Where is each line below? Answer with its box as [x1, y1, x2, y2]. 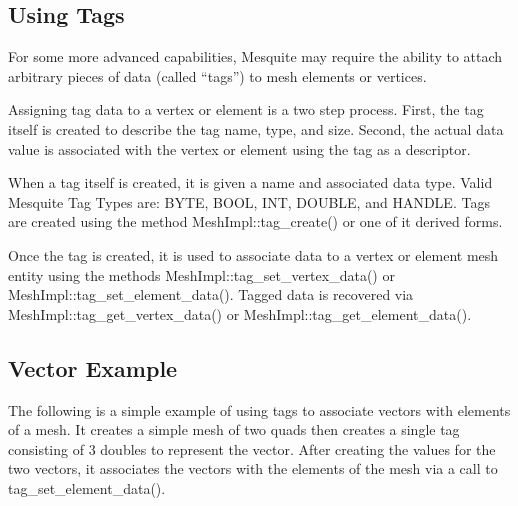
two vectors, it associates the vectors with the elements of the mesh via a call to [8, 458, 498, 479]
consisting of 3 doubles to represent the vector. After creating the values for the [8, 438, 496, 459]
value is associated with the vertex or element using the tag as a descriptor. [8, 138, 471, 159]
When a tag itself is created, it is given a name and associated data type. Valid [8, 172, 493, 193]
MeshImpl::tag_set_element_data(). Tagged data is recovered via [8, 284, 414, 305]
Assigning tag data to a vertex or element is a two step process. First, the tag [8, 99, 484, 120]
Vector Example [8, 352, 178, 383]
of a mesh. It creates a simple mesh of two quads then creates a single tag [8, 419, 460, 440]
